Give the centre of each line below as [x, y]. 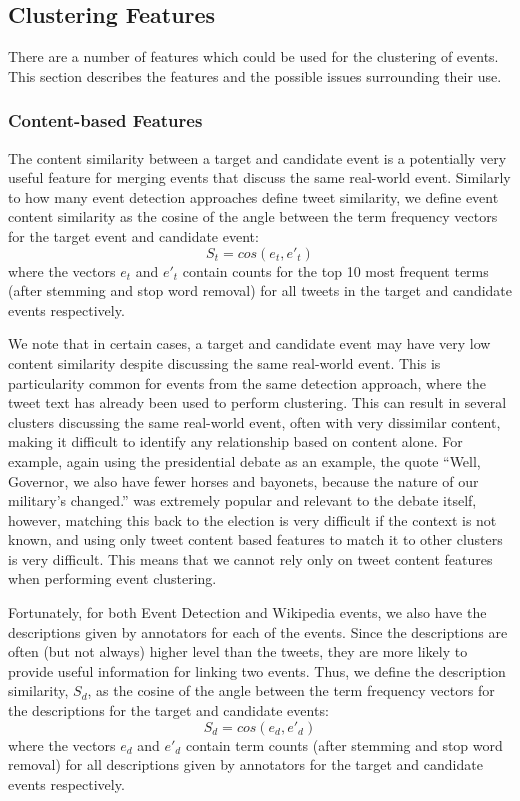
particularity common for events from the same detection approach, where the [247, 382]
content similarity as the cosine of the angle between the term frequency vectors [253, 216]
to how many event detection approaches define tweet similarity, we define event [253, 196]
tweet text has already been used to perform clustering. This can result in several [257, 402]
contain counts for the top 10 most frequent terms [335, 270]
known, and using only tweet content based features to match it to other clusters [255, 539]
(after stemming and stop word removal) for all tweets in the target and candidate [260, 290]
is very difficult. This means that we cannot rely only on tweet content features [250, 558]
